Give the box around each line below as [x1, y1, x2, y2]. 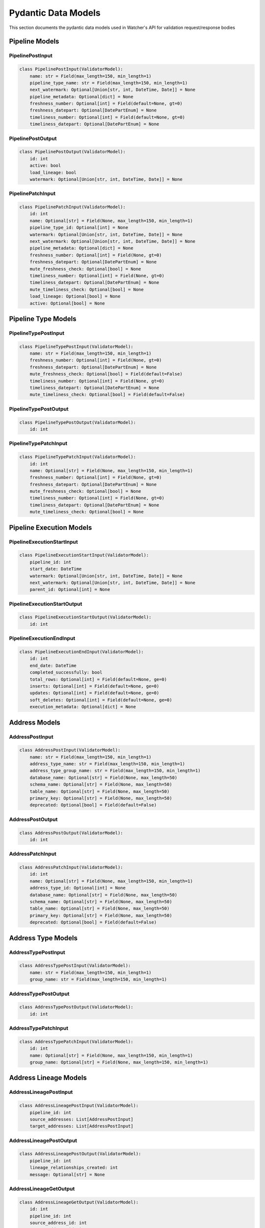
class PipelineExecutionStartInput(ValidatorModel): [19, 553, 149, 558]
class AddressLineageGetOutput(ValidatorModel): [19, 1199, 139, 1205]
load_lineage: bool [29, 169, 77, 175]
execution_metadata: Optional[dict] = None [29, 704, 136, 710]
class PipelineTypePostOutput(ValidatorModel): [19, 419, 136, 425]
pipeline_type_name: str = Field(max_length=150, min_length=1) [29, 80, 188, 85]
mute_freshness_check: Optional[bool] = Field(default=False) [29, 371, 183, 377]
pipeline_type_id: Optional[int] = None [29, 225, 129, 230]
